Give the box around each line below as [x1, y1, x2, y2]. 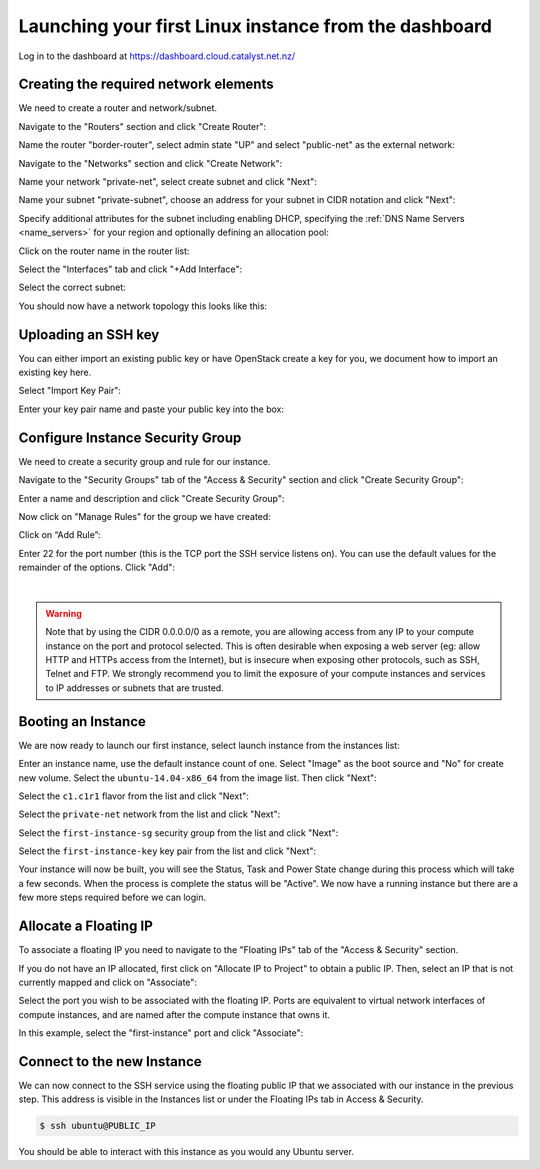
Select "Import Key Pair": [18, 385, 122, 397]
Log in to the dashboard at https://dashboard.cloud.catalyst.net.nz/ [18, 50, 296, 62]
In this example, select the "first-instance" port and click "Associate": [18, 1027, 304, 1039]
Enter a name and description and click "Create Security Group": [18, 492, 285, 504]
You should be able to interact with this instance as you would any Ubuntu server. [18, 1146, 355, 1158]
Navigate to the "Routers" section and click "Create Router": [18, 120, 267, 132]
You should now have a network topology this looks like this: [18, 300, 268, 312]
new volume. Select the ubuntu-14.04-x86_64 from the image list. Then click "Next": [18, 771, 377, 784]
